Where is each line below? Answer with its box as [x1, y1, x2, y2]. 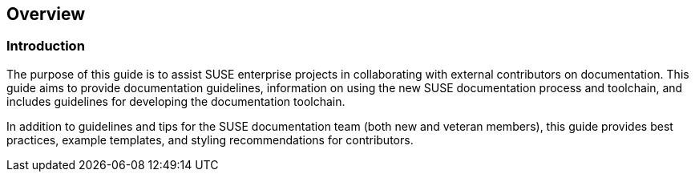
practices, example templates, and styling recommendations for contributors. [6, 132, 414, 147]
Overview [6, 4, 86, 24]
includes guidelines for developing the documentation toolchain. [6, 94, 345, 108]
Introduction [6, 38, 85, 55]
